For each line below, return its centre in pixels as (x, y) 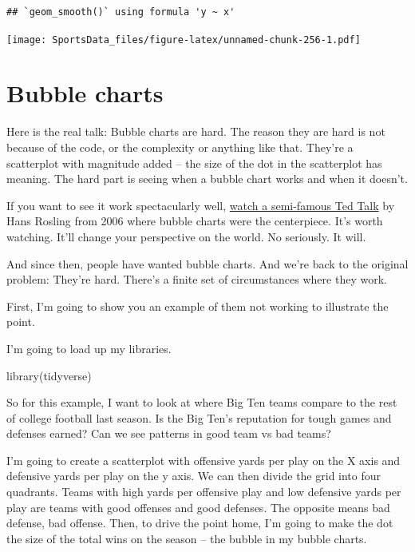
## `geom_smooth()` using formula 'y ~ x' (121, 12)
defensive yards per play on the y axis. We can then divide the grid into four (194, 476)
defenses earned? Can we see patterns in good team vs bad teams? (169, 433)
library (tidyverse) (49, 375)
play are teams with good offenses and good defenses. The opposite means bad (198, 507)
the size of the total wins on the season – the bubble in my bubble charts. (187, 538)
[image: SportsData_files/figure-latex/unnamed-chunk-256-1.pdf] (184, 40)
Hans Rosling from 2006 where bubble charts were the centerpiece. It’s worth (195, 221)
